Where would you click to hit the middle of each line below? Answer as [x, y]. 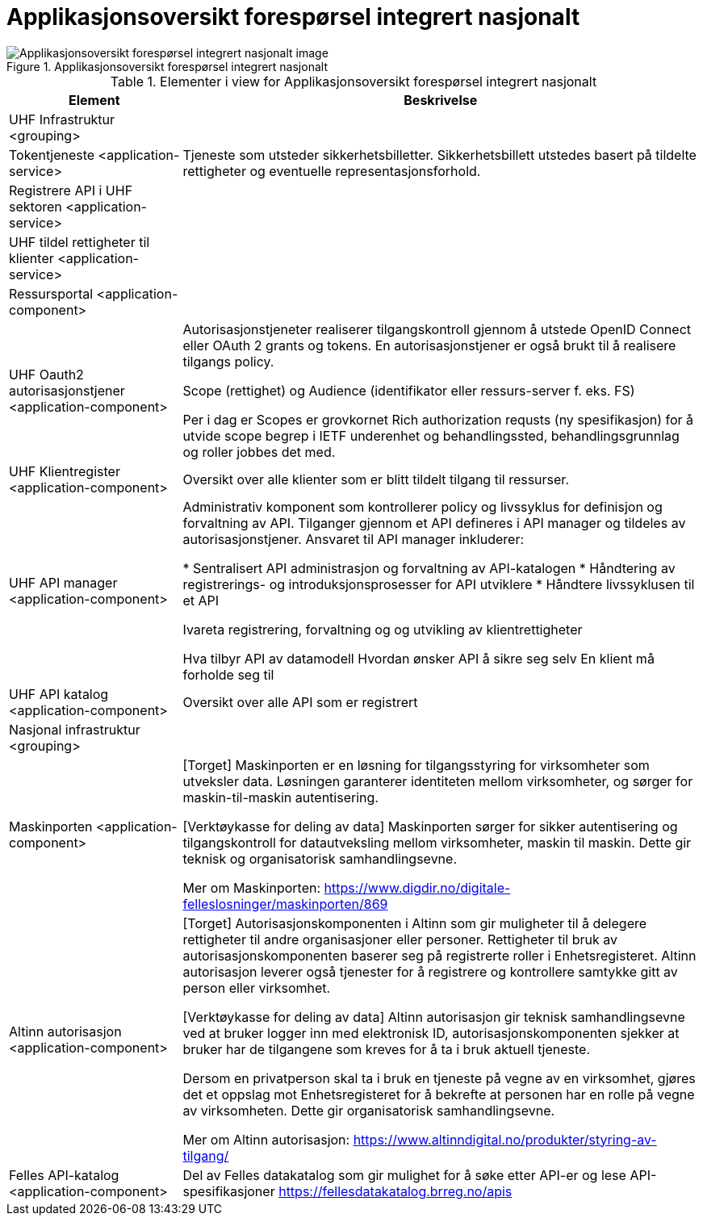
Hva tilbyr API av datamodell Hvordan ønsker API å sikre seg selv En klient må [418, 658]
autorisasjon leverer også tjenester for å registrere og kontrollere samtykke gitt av [430, 971]
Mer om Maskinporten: [252, 887]
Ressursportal [51, 293]
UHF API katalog [59, 694]
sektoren [36, 206]
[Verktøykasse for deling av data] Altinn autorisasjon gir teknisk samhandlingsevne [434, 1017]
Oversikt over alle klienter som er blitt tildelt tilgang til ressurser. [376, 479]
